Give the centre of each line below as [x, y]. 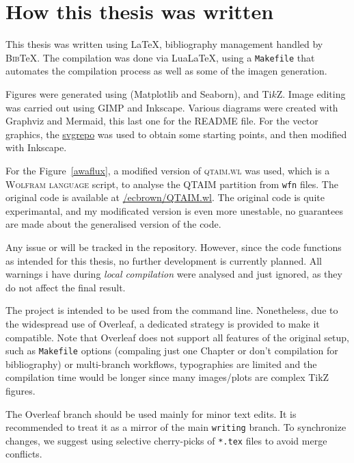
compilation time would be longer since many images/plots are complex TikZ [167, 377]
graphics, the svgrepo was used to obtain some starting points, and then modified [176, 134]
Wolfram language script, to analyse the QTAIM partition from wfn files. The [172, 184]
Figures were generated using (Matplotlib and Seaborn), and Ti [139, 93]
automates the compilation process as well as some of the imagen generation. [166, 71]
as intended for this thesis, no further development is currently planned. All [164, 260]
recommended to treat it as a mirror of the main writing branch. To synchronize [176, 427]
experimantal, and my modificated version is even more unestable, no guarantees [174, 210]
